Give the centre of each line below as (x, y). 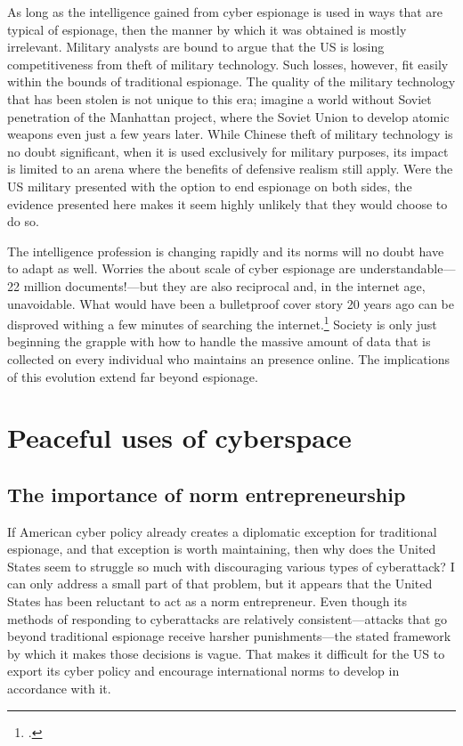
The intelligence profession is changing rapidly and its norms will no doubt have (226, 251)
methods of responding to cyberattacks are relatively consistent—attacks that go (227, 618)
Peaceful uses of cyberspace (179, 438)
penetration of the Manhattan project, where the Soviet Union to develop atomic (228, 116)
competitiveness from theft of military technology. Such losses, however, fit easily (228, 64)
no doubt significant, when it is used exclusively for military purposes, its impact (228, 151)
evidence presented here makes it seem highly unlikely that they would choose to (227, 203)
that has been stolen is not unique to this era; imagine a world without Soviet (219, 98)
